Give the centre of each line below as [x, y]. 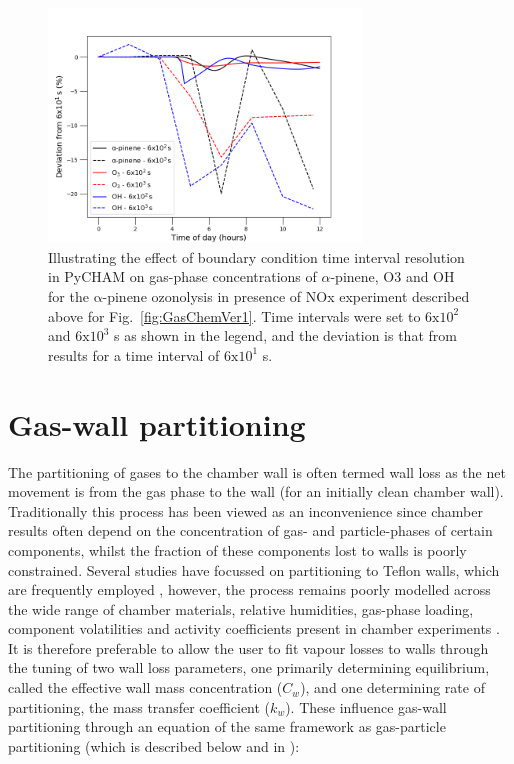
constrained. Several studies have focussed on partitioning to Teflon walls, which [254, 569]
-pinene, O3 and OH [392, 276]
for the [68, 296]
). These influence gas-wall [366, 706]
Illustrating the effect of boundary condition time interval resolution [256, 256]
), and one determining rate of [392, 687]
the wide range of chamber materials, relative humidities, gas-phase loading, [241, 608]
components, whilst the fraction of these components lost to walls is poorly [237, 549]
